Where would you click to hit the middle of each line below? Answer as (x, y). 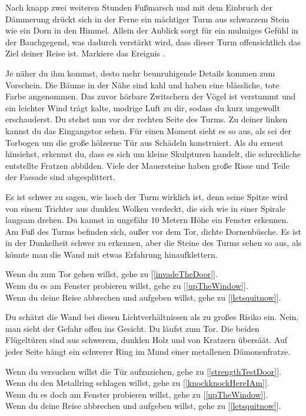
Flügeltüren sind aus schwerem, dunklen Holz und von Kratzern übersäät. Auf (147, 340)
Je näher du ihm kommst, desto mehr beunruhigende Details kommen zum (140, 73)
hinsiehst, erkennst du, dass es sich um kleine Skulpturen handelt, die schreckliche (153, 154)
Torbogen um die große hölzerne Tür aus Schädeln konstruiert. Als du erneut (144, 142)
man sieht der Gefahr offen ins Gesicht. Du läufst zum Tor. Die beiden (132, 328)
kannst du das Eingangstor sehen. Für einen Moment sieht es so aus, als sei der (148, 130)
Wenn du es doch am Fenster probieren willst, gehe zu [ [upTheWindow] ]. (137, 394)
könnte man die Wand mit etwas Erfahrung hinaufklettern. (112, 254)
